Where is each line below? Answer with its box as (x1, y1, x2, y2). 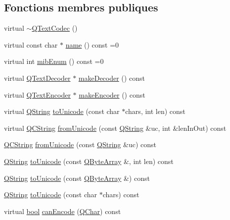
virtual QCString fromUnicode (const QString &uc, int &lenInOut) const (4, 122, 227, 133)
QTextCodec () (32, 23, 78, 33)
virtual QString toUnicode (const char (4, 106, 120, 116)
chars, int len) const (125, 106, 185, 116)
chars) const (102, 189, 139, 200)
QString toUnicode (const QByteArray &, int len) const (4, 156, 174, 166)
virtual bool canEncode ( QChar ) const (4, 206, 121, 216)
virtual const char (4, 39, 58, 50)
